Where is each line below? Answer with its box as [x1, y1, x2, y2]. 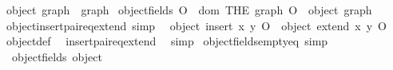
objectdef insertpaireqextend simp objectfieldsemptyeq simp [6, 33, 328, 49]
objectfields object [11, 48, 102, 64]
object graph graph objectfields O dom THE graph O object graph [6, 2, 372, 17]
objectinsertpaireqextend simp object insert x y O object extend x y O [6, 17, 387, 33]
